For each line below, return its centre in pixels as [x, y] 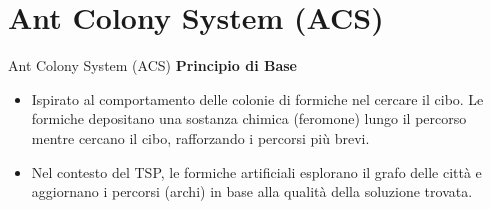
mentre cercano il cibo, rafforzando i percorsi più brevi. [200, 137]
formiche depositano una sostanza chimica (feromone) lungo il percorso [249, 118]
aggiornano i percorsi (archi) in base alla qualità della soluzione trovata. [252, 191]
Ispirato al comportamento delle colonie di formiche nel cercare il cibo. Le [257, 98]
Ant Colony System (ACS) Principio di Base [152, 65]
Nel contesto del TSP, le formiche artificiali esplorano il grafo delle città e [256, 171]
